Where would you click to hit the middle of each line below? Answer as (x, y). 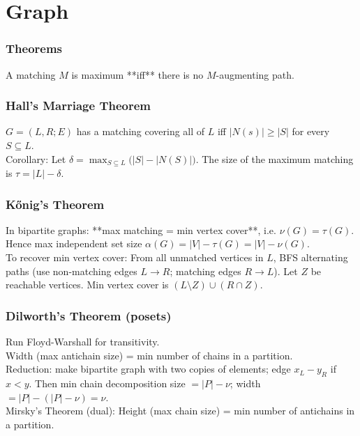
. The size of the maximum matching (275, 158)
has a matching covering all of (141, 131)
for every (311, 131)
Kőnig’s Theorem (55, 204)
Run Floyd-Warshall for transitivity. (83, 342)
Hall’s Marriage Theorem (78, 106)
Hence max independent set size (74, 243)
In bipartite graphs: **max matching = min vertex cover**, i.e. (141, 229)
